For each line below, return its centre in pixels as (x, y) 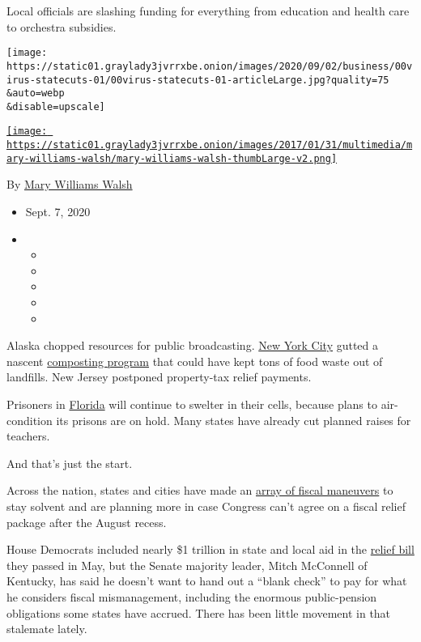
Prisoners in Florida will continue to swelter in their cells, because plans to (192, 404)
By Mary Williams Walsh (70, 184)
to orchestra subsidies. (62, 26)
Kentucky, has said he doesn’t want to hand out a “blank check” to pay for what (207, 581)
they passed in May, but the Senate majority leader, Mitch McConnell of (187, 565)
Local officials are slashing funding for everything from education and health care (208, 11)
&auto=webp (36, 94)
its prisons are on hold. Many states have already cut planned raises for (234, 420)
